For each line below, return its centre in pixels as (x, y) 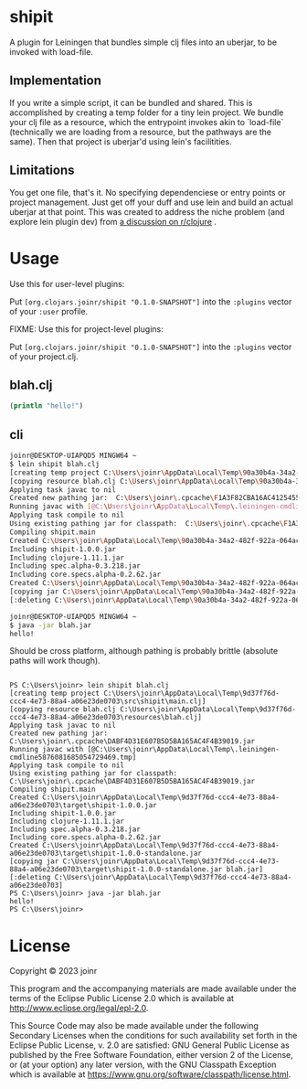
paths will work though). (55, 661)
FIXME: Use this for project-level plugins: (87, 329)
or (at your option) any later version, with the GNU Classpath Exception (143, 1065)
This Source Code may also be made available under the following (134, 1026)
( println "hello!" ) (47, 406)
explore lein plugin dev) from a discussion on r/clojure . (113, 221)
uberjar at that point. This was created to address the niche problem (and (147, 211)
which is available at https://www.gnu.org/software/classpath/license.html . (150, 1074)
